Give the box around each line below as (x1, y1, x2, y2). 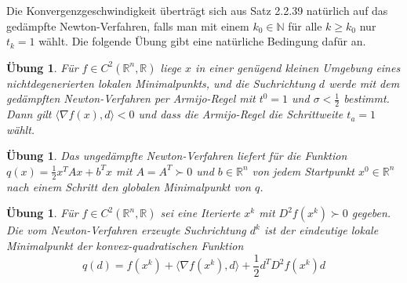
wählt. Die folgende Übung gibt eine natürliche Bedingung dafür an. (38, 33, 366, 49)
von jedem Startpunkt (252, 162, 354, 179)
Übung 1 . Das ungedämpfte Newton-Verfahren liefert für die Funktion (6, 147, 347, 164)
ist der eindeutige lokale (264, 222, 379, 238)
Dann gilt (6, 106, 52, 122)
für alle (288, 17, 322, 34)
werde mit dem (329, 74, 400, 91)
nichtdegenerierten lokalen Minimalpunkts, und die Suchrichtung (6, 74, 315, 91)
